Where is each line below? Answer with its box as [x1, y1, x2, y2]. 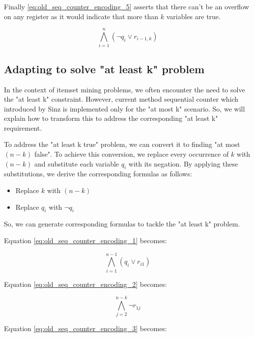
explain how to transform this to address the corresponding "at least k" [4, 113, 218, 123]
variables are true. [166, 11, 221, 21]
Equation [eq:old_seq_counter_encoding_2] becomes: [4, 279, 167, 289]
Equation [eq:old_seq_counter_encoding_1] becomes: [4, 235, 167, 246]
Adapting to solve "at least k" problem [4, 61, 205, 76]
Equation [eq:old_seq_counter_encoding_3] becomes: [4, 323, 167, 334]
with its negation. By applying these [128, 158, 238, 168]
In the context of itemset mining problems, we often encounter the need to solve [4, 84, 245, 94]
